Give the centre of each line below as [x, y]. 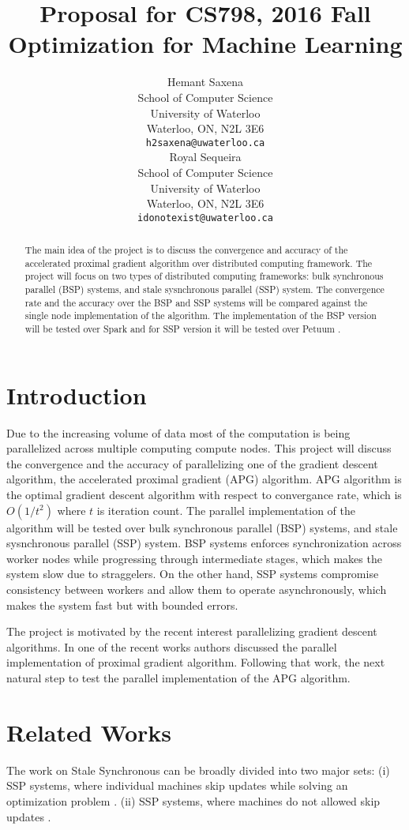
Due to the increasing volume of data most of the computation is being [178, 432]
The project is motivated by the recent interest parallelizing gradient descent [192, 631]
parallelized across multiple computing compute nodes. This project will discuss [199, 448]
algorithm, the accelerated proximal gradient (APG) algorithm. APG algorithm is [204, 479]
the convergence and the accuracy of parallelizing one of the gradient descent [192, 463]
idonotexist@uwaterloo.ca [205, 218]
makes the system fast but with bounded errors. [122, 605]
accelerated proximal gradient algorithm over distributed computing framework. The [199, 263]
